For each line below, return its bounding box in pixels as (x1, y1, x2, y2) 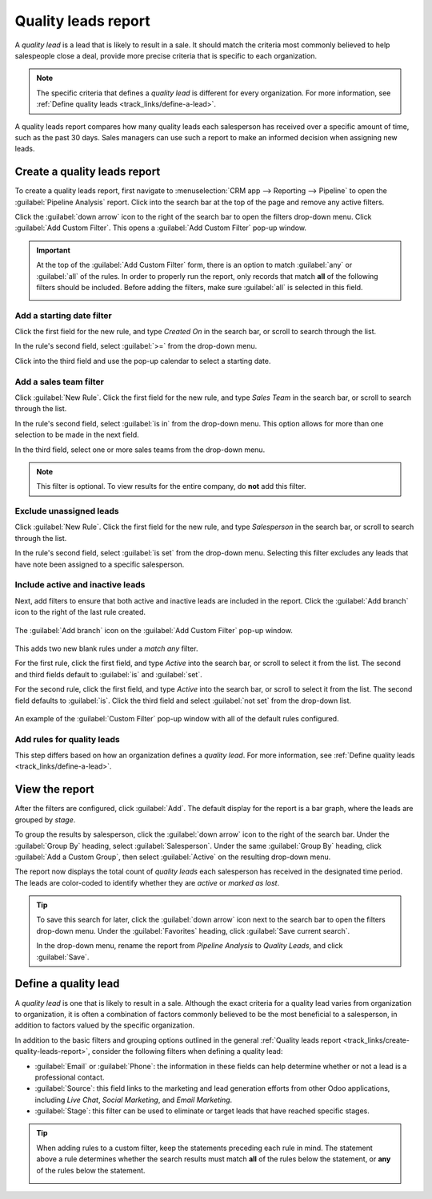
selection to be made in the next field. (14, 430, 139, 440)
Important (36, 245, 71, 255)
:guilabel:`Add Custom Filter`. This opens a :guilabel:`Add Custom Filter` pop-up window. (14, 223, 307, 232)
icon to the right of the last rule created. (14, 608, 146, 617)
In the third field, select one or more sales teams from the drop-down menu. (14, 445, 266, 454)
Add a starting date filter (14, 309, 112, 321)
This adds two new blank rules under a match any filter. (14, 644, 198, 653)
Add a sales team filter (14, 376, 104, 387)
